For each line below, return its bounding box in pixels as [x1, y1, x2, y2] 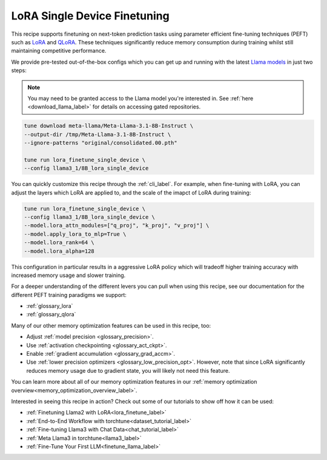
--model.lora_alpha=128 [24, 247, 95, 255]
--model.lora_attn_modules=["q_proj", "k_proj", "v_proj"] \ [24, 222, 210, 229]
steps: [11, 67, 27, 74]
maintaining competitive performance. [11, 47, 107, 55]
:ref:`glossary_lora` [26, 302, 73, 310]
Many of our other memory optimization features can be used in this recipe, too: [11, 322, 211, 329]
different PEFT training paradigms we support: [11, 291, 127, 298]
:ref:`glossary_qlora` [26, 311, 76, 318]
